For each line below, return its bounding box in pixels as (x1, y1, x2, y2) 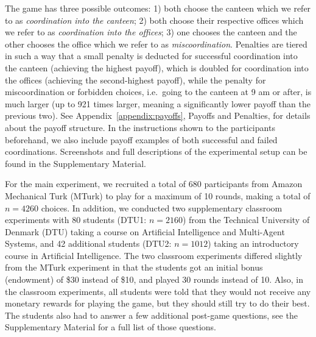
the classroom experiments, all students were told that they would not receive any (5, 285, 311, 297)
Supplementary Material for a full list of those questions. (5, 321, 216, 333)
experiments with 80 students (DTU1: (5, 213, 147, 226)
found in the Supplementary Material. (5, 157, 146, 169)
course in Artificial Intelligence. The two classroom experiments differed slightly (5, 249, 303, 261)
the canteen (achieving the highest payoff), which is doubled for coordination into (5, 61, 309, 74)
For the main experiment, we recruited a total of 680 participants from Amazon (5, 177, 303, 190)
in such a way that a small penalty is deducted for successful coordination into (5, 49, 298, 62)
